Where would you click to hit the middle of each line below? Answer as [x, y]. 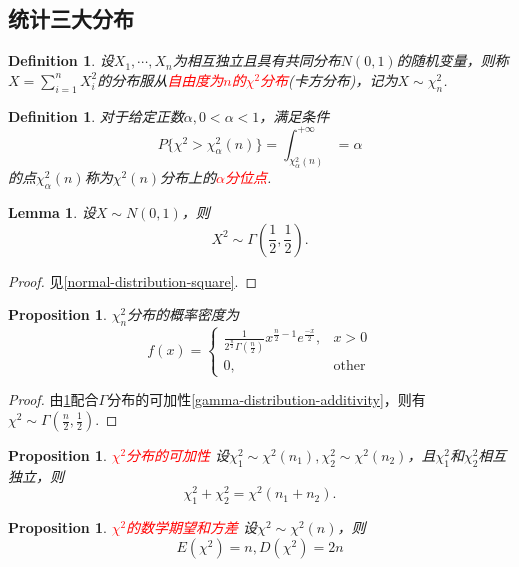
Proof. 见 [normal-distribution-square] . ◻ [133, 280]
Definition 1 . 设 [61, 60]
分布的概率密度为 [183, 314]
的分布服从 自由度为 [160, 79]
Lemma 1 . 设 [52, 212]
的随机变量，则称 [452, 60]
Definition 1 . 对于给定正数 [96, 115]
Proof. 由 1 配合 [53, 399]
